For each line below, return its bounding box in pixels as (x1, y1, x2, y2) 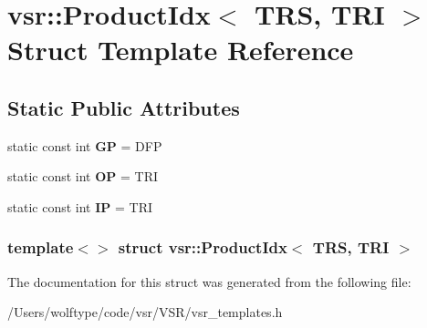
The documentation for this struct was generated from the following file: (7, 272, 411, 291)
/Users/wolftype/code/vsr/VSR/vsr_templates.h (7, 302, 283, 322)
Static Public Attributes (7, 93, 240, 121)
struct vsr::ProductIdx (118, 236, 287, 259)
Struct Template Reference (7, 31, 354, 68)
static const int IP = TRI (7, 197, 152, 216)
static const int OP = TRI (7, 167, 158, 186)
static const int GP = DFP (7, 136, 162, 155)
